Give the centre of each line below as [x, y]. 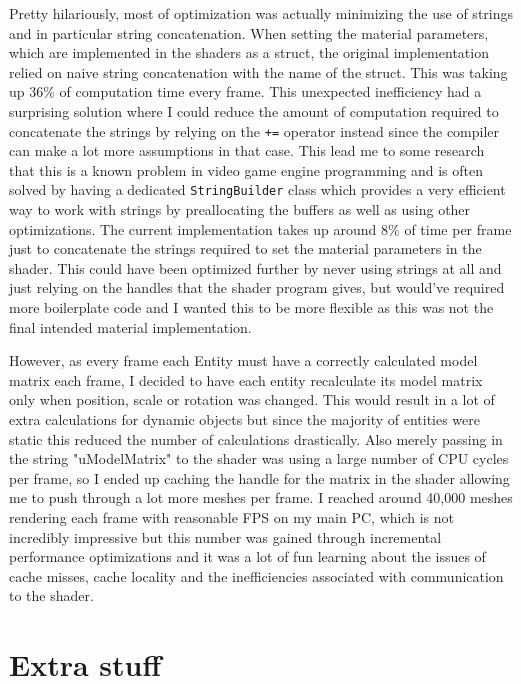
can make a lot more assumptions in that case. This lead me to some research [247, 150]
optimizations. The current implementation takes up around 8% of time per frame [260, 228]
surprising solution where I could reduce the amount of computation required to [254, 110]
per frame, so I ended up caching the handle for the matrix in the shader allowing [259, 477]
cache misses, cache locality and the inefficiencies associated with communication [256, 575]
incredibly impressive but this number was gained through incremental [225, 536]
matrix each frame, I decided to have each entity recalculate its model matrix [246, 379]
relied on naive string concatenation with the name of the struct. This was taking [258, 71]
